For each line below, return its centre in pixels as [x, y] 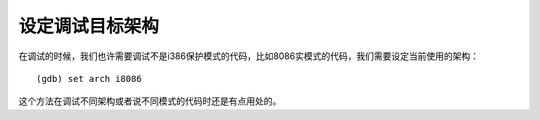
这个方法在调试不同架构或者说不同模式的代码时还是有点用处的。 [150, 101]
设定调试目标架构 [89, 26]
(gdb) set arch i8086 [89, 78]
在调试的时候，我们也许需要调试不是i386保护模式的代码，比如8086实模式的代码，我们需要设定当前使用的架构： [249, 56]
